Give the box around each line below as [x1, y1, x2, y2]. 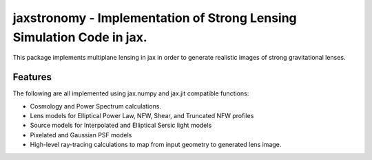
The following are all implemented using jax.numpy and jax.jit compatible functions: [12, 89, 249, 98]
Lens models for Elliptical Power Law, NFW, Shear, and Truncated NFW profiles [30, 112, 254, 120]
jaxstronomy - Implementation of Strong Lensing [12, 10, 298, 25]
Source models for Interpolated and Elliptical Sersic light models [30, 121, 212, 130]
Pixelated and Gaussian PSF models [30, 130, 132, 139]
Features [12, 71, 52, 83]
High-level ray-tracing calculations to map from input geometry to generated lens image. [30, 141, 282, 149]
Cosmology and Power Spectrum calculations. [30, 102, 162, 110]
